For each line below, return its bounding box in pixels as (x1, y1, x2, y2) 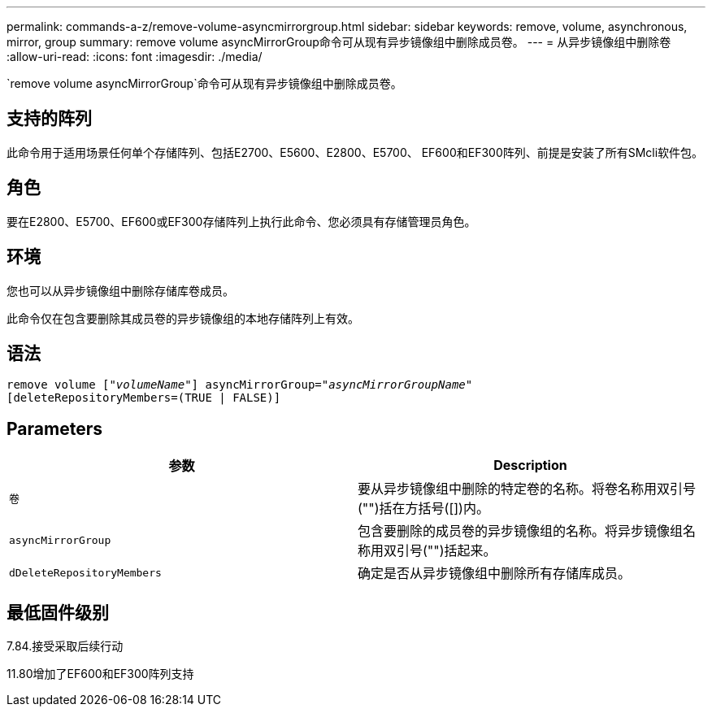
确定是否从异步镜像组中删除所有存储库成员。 (358, 565, 632, 582)
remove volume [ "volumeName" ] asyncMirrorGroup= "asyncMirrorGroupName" (7, 378, 473, 392)
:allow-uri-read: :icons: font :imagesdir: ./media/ (7, 50, 263, 63)
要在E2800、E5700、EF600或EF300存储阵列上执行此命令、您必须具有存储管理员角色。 (7, 214, 476, 228)
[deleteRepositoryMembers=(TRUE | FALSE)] (7, 391, 281, 405)
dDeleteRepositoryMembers (9, 566, 162, 579)
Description (493, 457, 567, 474)
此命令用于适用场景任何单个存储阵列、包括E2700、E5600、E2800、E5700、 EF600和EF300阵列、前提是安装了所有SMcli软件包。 (7, 145, 704, 159)
